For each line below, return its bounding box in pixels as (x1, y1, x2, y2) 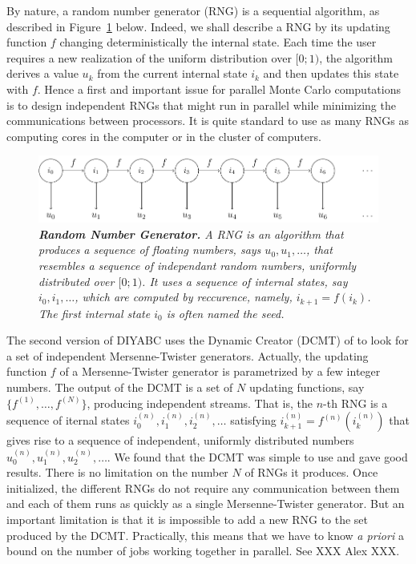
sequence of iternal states (6, 412, 130, 429)
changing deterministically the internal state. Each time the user (59, 34, 377, 50)
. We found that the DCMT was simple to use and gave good (107, 448, 408, 465)
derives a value (6, 65, 79, 82)
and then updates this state (263, 65, 399, 82)
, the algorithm (319, 49, 393, 66)
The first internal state (38, 304, 151, 321)
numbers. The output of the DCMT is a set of (6, 378, 233, 395)
